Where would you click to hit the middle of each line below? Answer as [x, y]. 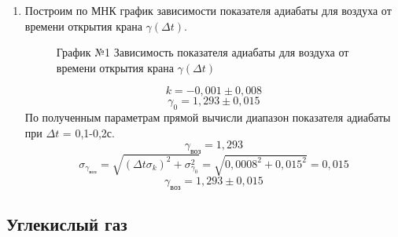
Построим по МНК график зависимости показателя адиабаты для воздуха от [208, 10]
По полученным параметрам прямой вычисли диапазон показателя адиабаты [208, 117]
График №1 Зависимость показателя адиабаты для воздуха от [203, 52]
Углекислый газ [67, 223]
